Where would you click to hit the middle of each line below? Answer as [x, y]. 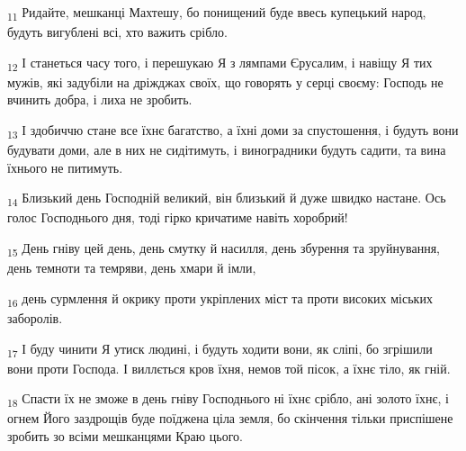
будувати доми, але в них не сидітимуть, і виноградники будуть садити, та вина [227, 150]
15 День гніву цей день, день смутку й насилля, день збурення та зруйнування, [224, 249]
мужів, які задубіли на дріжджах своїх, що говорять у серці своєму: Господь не [225, 81]
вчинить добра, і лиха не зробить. [100, 99]
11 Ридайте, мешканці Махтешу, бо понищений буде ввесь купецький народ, [217, 13]
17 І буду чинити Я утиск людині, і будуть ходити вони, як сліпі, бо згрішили [220, 349]
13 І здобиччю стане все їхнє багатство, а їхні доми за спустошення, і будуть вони [233, 131]
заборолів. [35, 317]
